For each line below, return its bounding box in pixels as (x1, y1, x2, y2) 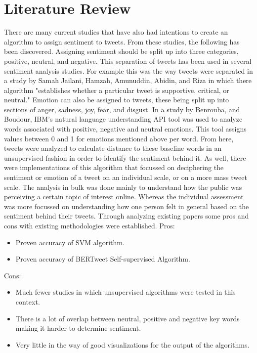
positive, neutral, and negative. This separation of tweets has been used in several (4, 55, 252, 66)
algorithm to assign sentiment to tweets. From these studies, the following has (4, 36, 240, 46)
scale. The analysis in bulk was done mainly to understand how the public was (4, 181, 242, 192)
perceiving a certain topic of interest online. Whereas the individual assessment (4, 191, 244, 202)
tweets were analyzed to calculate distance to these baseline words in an (4, 143, 222, 153)
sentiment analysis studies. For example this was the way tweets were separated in (4, 65, 253, 76)
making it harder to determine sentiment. (15, 323, 141, 333)
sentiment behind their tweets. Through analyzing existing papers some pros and (4, 211, 249, 221)
